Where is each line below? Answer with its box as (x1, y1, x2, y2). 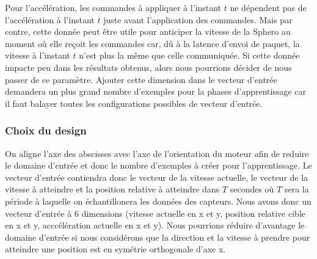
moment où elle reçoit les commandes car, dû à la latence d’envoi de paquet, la (5, 37, 300, 49)
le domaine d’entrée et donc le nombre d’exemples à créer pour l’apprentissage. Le (5, 159, 312, 172)
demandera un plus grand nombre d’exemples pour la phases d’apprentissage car (5, 85, 307, 98)
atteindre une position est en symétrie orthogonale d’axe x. (5, 243, 226, 255)
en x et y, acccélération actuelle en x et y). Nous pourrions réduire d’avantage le (5, 219, 305, 232)
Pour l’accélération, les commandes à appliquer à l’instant (5, 1, 222, 13)
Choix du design (5, 123, 87, 138)
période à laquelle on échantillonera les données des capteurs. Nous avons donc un (5, 194, 312, 207)
